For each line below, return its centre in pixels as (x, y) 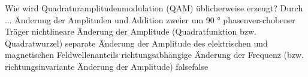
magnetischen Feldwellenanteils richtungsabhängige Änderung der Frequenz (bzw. (154, 55)
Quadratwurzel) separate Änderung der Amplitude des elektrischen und (136, 43)
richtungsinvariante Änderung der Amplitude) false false (107, 66)
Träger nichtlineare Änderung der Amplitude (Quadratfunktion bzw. (131, 31)
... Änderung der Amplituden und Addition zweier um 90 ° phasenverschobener (150, 19)
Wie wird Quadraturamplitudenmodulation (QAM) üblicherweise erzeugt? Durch (154, 8)
